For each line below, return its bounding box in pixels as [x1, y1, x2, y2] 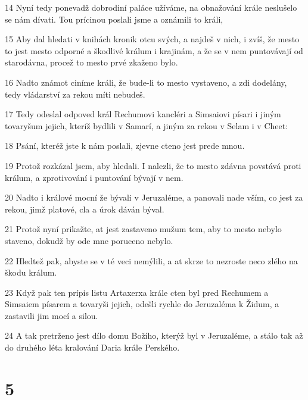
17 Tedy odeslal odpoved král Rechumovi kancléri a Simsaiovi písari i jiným [5, 108, 281, 120]
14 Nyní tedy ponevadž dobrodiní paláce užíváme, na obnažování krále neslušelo [5, 1, 297, 13]
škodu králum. [5, 266, 57, 279]
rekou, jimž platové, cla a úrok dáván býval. [5, 202, 164, 215]
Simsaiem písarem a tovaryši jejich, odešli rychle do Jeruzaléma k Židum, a [5, 298, 279, 310]
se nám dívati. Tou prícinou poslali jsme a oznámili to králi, [5, 12, 223, 25]
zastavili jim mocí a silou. [5, 309, 98, 321]
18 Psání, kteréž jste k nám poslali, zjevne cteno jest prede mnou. [5, 139, 245, 152]
